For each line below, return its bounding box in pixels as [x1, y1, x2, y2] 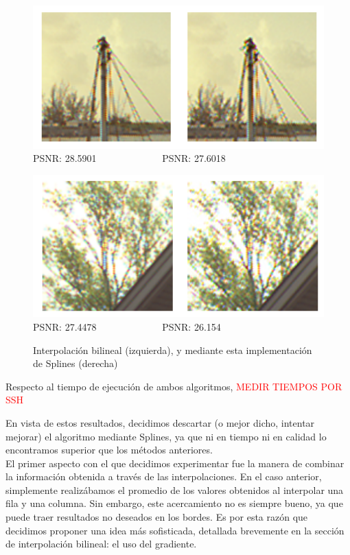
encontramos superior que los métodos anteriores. [5, 442, 213, 457]
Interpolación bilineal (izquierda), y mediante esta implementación [33, 342, 312, 357]
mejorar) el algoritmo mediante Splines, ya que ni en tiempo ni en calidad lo [5, 429, 327, 443]
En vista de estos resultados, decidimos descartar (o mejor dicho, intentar [5, 415, 315, 429]
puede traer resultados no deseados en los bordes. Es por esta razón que [5, 510, 308, 524]
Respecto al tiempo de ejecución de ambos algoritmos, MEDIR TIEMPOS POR [5, 379, 342, 393]
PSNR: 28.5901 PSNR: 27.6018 [33, 151, 226, 165]
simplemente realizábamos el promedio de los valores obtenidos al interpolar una [5, 482, 344, 497]
